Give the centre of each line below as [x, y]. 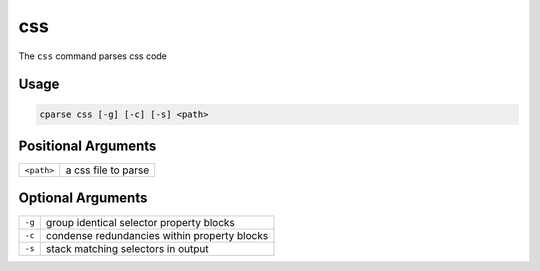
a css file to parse [107, 170]
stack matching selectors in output [127, 248]
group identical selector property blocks [140, 222]
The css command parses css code [92, 56]
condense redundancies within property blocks [157, 235]
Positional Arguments [87, 145]
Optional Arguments [83, 198]
